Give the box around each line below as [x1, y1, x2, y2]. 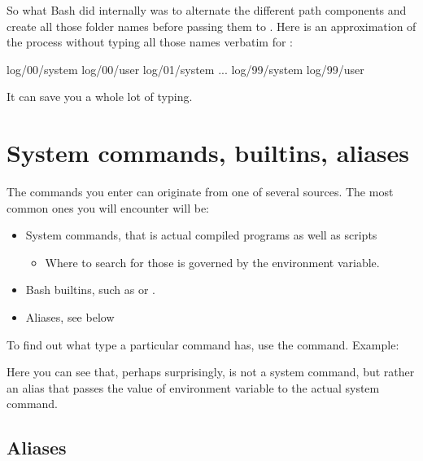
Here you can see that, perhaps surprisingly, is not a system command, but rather [7, 363, 415, 380]
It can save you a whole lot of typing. [7, 88, 193, 105]
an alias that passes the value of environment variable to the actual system [7, 379, 380, 396]
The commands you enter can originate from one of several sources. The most [7, 183, 394, 200]
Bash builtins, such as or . [25, 281, 156, 298]
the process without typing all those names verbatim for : [7, 33, 293, 50]
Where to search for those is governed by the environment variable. [45, 253, 380, 270]
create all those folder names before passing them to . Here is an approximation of [7, 17, 416, 34]
